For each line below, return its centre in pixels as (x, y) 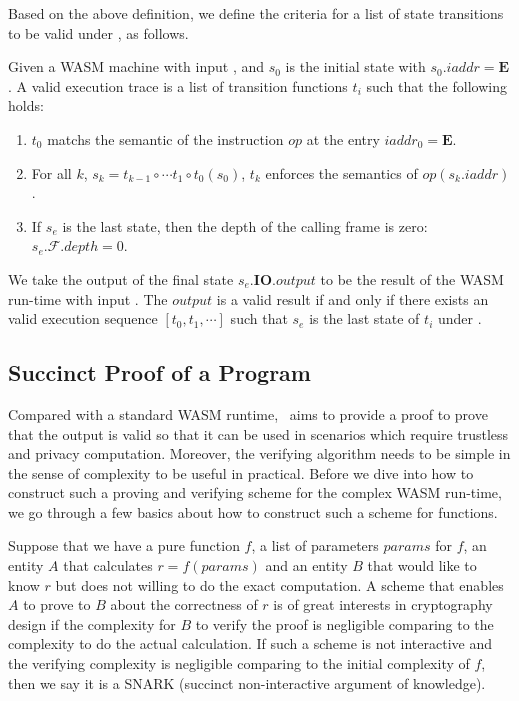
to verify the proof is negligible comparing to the (344, 623)
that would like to (422, 565)
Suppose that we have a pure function (124, 545)
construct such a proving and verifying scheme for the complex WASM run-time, (255, 492)
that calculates (108, 565)
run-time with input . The (88, 298)
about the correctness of (184, 604)
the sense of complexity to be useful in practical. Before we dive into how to (241, 472)
